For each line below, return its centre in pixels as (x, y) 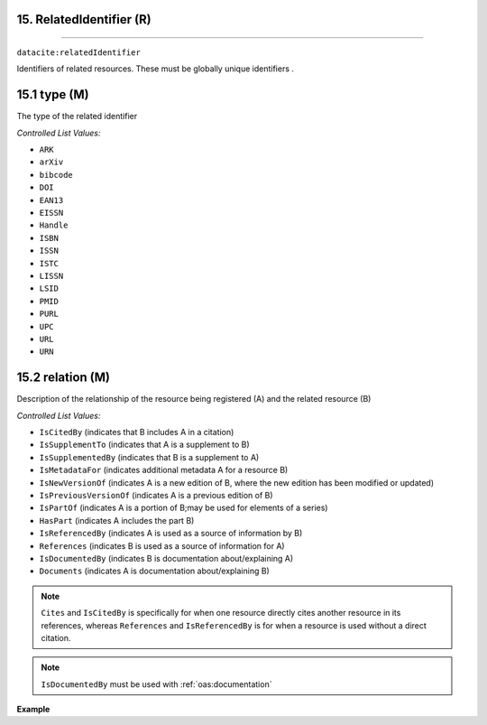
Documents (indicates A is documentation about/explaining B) (154, 571)
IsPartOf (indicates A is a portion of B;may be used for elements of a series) (184, 508)
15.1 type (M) (53, 95)
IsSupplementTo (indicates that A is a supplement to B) (144, 445)
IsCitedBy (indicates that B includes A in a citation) (137, 432)
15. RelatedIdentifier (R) (84, 19)
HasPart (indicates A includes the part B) (117, 520)
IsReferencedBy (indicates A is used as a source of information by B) (171, 534)
